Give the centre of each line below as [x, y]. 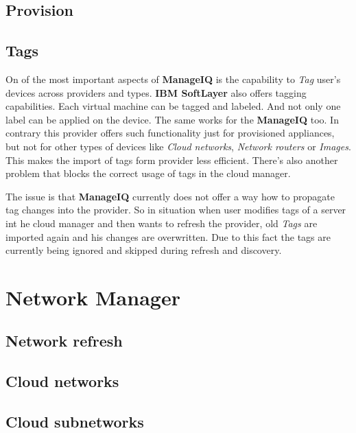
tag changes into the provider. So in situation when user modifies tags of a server [176, 210]
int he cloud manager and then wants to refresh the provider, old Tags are [162, 223]
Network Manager [93, 297]
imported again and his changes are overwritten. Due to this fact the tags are [168, 236]
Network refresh [64, 341]
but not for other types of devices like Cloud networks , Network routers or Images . [178, 146]
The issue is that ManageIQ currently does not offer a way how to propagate [170, 196]
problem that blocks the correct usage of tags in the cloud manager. [148, 173]
